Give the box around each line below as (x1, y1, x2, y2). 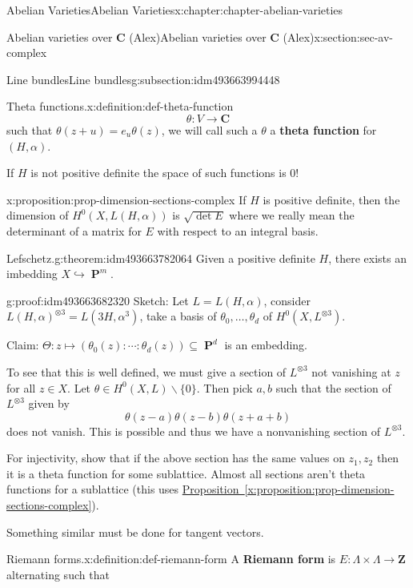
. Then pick (196, 379, 253, 396)
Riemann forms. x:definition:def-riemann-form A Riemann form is (6, 550, 336, 567)
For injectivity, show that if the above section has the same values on (6, 449, 345, 466)
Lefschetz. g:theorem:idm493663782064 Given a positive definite (6, 249, 315, 266)
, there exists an (328, 249, 407, 266)
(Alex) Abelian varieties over (129, 28, 267, 45)
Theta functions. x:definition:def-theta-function (6, 98, 234, 115)
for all (6, 379, 36, 396)
